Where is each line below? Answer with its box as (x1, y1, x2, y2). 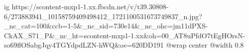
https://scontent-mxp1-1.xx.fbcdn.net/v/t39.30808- (11, 1, 169, 11)
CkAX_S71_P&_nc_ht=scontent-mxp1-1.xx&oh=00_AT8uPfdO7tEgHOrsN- (4, 30, 246, 40)
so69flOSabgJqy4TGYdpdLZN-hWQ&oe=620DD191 (4, 40, 164, 50)
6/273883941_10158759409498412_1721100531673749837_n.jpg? (4, 11, 202, 21)
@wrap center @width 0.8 (166, 40, 244, 50)
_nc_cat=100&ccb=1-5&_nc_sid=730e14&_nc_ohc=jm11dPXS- (4, 21, 208, 31)
